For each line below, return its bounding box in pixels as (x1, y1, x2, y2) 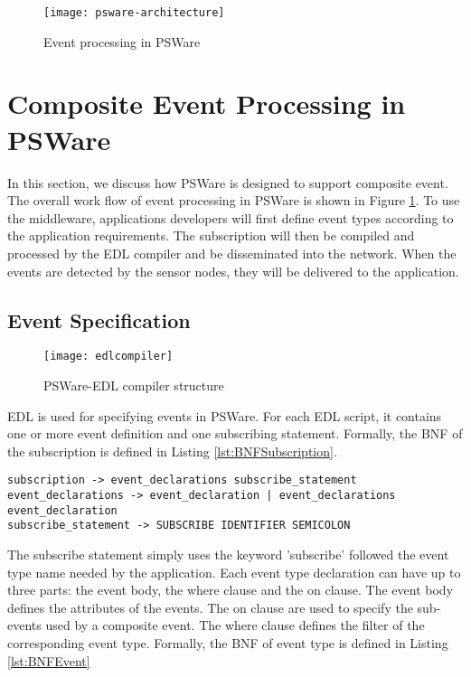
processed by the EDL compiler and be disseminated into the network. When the (7, 243, 457, 262)
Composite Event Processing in (7, 85, 406, 122)
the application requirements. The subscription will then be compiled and (7, 226, 415, 245)
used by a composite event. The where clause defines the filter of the (45, 616, 425, 635)
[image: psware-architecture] (43, 6, 225, 19)
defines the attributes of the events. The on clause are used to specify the (7, 597, 413, 616)
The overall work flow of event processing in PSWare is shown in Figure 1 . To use (7, 191, 460, 210)
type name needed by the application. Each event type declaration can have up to (7, 562, 461, 581)
